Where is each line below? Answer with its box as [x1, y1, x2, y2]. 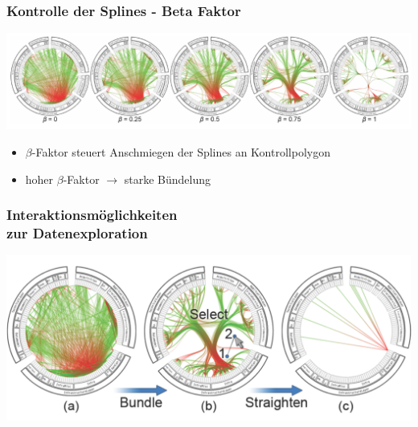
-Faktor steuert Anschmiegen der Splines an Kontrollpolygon [31, 143, 330, 160]
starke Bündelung [124, 170, 211, 187]
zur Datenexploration [6, 222, 148, 242]
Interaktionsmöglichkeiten [6, 205, 178, 225]
